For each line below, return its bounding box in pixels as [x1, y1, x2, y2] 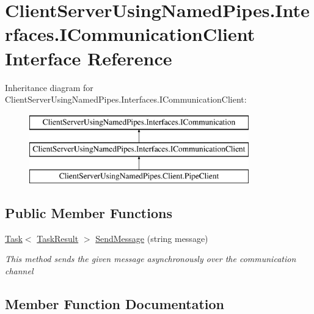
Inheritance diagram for [5, 81, 93, 93]
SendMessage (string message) [95, 232, 208, 244]
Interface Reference [5, 45, 172, 70]
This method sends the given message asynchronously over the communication [5, 252, 296, 265]
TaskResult [37, 232, 79, 244]
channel [5, 265, 34, 277]
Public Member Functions [5, 203, 172, 222]
